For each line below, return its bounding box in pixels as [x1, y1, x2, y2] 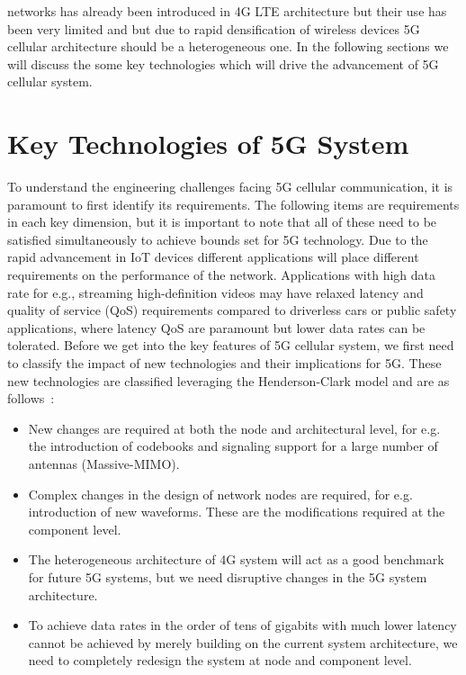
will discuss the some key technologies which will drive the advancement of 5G [7, 54, 439, 73]
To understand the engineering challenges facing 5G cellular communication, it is [7, 177, 453, 196]
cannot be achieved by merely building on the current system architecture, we [28, 633, 458, 652]
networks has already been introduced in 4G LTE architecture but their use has [7, 2, 447, 20]
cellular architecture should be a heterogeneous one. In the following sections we [7, 37, 449, 56]
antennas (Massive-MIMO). [28, 454, 180, 472]
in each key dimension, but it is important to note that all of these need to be [7, 212, 437, 231]
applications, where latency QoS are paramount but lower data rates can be [7, 318, 426, 337]
